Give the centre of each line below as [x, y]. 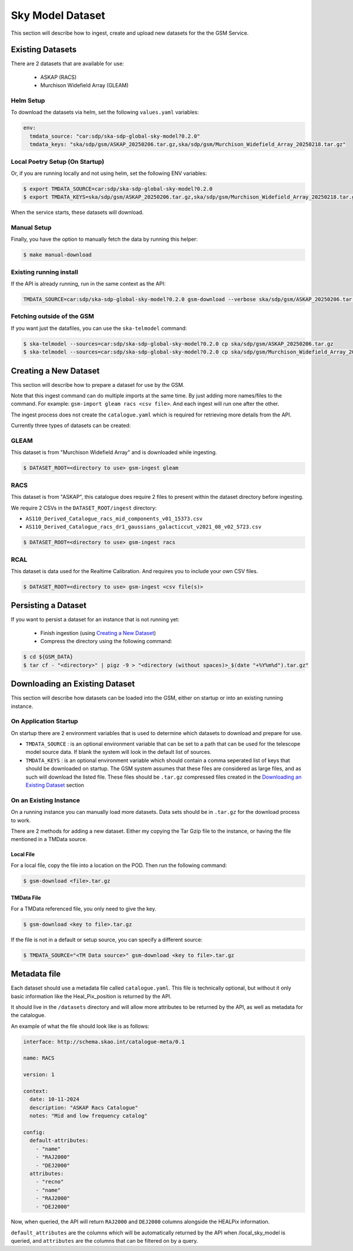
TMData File [26, 898]
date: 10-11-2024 [54, 1099]
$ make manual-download [58, 255]
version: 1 [39, 1075]
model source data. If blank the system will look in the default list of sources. [119, 752]
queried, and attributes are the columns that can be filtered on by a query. [104, 1241]
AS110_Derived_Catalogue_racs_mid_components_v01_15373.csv [114, 519]
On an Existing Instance [46, 800]
